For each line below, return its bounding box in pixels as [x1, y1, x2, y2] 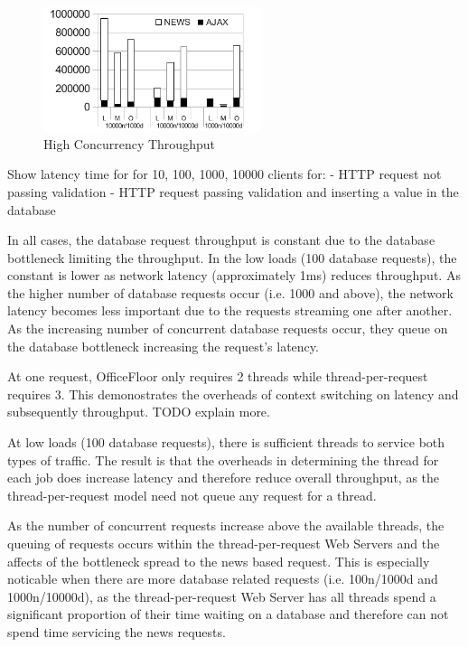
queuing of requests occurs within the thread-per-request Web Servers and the [7, 534, 440, 553]
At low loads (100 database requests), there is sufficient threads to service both [7, 433, 445, 452]
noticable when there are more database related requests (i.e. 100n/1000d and [7, 569, 438, 588]
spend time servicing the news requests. [7, 622, 226, 641]
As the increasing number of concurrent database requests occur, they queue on [7, 319, 448, 338]
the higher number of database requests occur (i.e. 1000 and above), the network [7, 283, 454, 302]
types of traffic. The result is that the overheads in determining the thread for [7, 450, 439, 469]
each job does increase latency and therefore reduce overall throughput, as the [7, 468, 440, 487]
